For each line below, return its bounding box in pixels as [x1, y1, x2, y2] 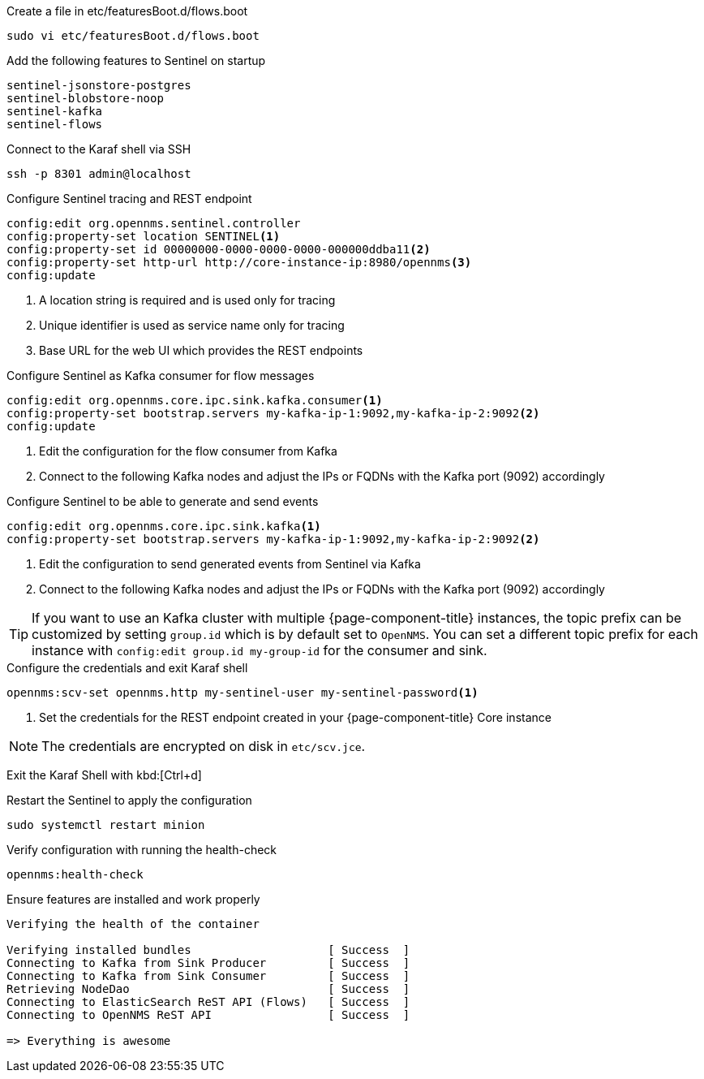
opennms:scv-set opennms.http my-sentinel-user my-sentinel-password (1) [6, 686, 479, 699]
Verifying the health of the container [6, 917, 260, 930]
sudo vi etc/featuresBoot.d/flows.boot [6, 29, 260, 42]
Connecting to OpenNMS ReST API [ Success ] [6, 1008, 410, 1021]
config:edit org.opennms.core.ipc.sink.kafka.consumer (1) [6, 394, 383, 407]
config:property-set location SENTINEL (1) [6, 230, 281, 243]
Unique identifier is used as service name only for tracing [39, 318, 345, 332]
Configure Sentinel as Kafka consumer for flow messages [6, 369, 315, 382]
